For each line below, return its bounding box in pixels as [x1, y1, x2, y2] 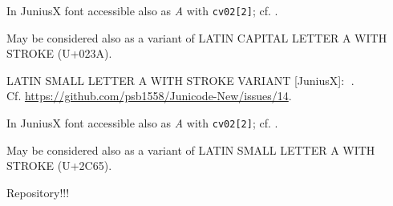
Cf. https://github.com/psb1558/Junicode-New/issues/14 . [6, 87, 292, 104]
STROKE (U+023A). [6, 45, 112, 62]
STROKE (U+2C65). [6, 157, 112, 174]
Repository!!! [6, 184, 70, 200]
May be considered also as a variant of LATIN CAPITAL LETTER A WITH [6, 29, 387, 46]
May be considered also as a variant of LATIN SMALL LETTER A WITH [6, 141, 375, 158]
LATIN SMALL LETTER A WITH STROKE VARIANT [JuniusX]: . [6, 71, 355, 88]
